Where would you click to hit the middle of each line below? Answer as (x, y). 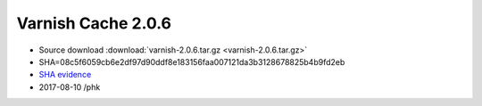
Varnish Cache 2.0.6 (94, 23)
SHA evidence (65, 75)
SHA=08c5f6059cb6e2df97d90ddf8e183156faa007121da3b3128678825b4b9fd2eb (192, 61)
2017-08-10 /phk (70, 87)
